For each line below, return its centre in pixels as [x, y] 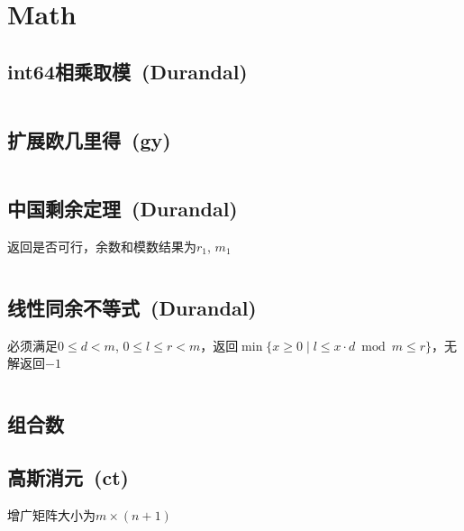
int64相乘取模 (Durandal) [127, 71]
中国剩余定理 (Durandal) [123, 209]
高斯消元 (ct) [68, 477]
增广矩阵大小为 [51, 514]
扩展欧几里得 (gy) [89, 139]
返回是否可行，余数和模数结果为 [102, 246]
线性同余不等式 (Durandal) [132, 307]
